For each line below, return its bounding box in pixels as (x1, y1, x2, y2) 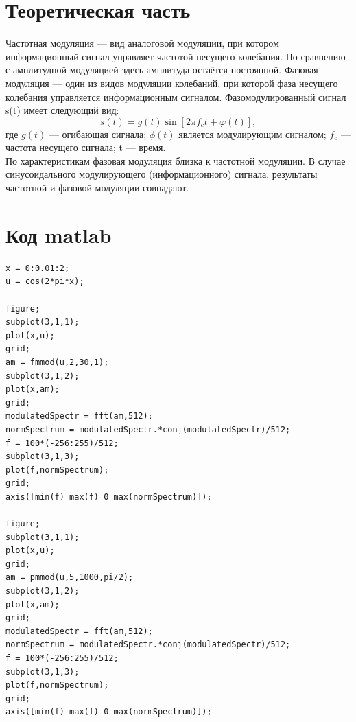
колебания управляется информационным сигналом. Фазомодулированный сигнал (5, 89, 346, 104)
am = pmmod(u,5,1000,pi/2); (5, 572, 134, 583)
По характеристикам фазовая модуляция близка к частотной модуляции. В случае (5, 153, 346, 167)
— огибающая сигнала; (49, 126, 147, 141)
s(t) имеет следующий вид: (5, 103, 119, 117)
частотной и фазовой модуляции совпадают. (5, 180, 189, 195)
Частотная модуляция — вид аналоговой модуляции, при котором (5, 36, 279, 50)
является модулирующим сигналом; (178, 126, 327, 141)
